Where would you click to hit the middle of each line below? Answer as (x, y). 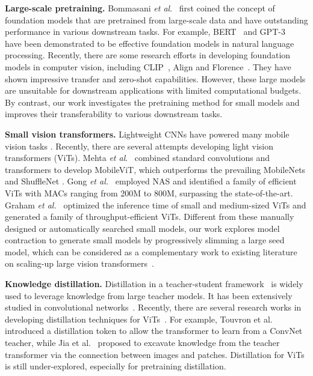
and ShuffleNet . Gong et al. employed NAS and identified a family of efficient (151, 181)
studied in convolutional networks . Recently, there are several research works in (153, 307)
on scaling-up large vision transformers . (79, 263)
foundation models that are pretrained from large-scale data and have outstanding (156, 20)
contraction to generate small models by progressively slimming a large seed (145, 240)
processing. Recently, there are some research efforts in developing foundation (148, 55)
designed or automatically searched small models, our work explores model (142, 228)
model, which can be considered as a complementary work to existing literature (151, 251)
